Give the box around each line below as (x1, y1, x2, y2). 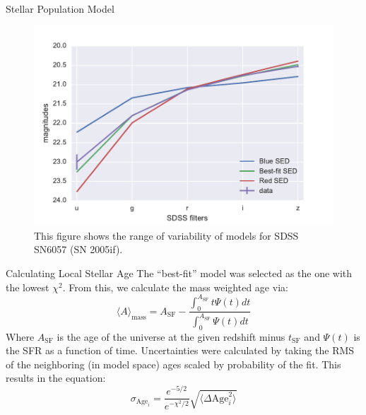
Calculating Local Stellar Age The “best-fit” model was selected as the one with (6, 266, 353, 281)
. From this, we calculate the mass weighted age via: (62, 279, 288, 294)
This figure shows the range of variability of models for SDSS (34, 228, 299, 242)
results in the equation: (6, 370, 106, 385)
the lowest (6, 279, 49, 294)
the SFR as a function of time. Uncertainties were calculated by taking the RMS (6, 343, 355, 358)
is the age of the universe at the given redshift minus (57, 329, 285, 344)
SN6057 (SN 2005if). (34, 242, 123, 257)
